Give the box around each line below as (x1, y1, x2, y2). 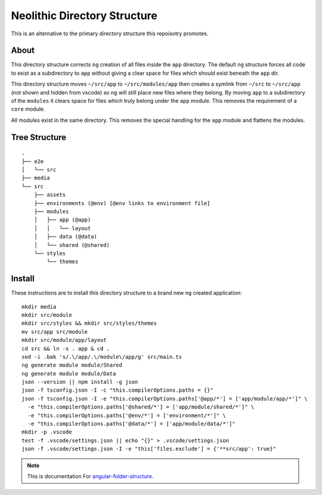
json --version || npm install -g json (21, 378, 138, 386)
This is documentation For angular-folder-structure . (27, 473, 154, 479)
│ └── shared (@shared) (33, 242, 110, 248)
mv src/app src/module (21, 328, 88, 335)
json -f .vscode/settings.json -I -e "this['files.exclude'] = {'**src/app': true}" (21, 445, 277, 453)
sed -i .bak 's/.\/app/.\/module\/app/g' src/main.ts (21, 353, 182, 360)
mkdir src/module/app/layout (21, 337, 107, 344)
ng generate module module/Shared (21, 362, 122, 369)
